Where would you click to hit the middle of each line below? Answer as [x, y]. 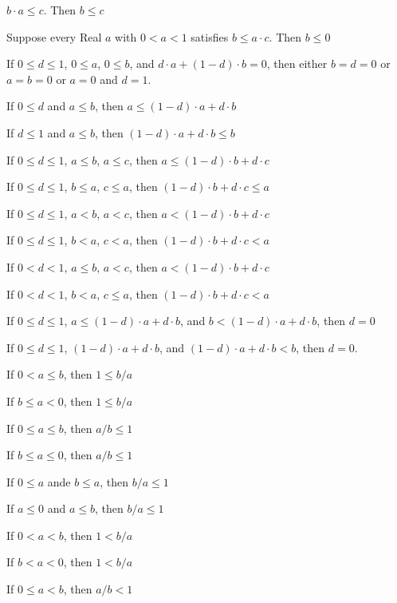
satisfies [210, 36]
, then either [297, 63]
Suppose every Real [54, 36]
